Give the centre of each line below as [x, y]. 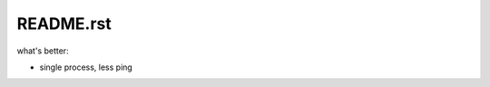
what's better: [43, 51]
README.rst [64, 24]
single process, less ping [86, 67]
